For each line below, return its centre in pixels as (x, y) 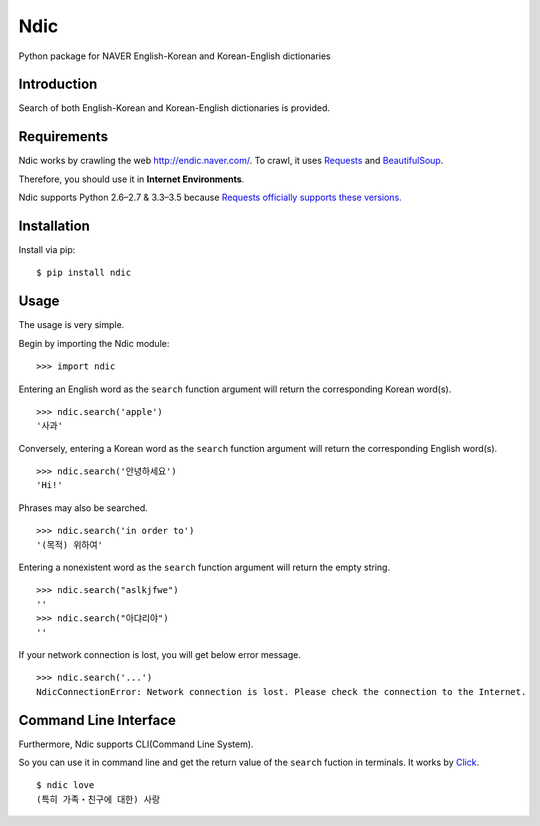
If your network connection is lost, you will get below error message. (160, 654)
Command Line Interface (97, 720)
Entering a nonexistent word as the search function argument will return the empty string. (204, 567)
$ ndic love (65, 785)
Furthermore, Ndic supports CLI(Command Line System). (136, 744)
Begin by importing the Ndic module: (94, 343)
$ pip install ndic (84, 273)
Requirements (63, 136)
